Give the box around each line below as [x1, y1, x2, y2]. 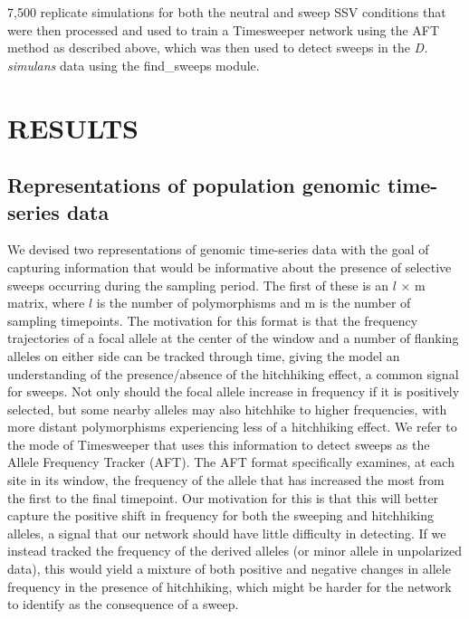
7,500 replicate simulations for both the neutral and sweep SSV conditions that [7, 3, 446, 21]
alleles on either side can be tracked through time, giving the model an [7, 346, 400, 365]
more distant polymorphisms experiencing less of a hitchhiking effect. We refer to [7, 417, 457, 436]
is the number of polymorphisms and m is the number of [96, 293, 411, 312]
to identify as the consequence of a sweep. [7, 595, 239, 614]
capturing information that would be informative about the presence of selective [7, 257, 452, 276]
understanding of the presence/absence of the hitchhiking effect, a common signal [7, 364, 459, 383]
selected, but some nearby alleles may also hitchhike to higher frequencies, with [7, 399, 447, 418]
